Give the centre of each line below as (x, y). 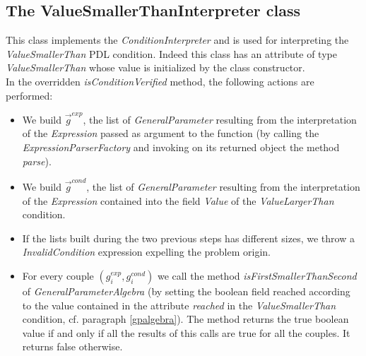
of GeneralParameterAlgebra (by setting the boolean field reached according (186, 291)
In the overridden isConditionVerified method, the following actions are (160, 81)
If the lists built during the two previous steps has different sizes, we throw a (188, 238)
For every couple (58, 275)
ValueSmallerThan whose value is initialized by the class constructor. (155, 67)
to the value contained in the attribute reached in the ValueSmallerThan (179, 305)
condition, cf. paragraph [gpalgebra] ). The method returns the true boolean (185, 319)
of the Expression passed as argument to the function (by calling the (171, 133)
